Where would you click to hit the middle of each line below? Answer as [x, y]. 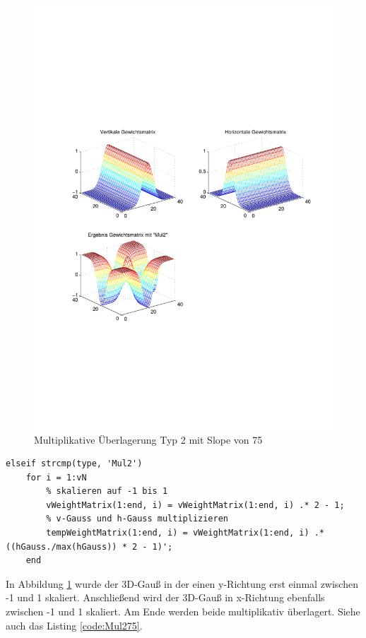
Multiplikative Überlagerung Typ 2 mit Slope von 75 [148, 439]
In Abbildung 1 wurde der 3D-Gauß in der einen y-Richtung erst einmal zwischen [182, 583]
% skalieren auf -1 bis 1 [107, 491]
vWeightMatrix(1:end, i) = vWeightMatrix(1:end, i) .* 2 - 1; [195, 505]
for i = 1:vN [56, 477]
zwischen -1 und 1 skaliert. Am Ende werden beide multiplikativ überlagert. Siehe [183, 612]
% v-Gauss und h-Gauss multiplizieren [137, 519]
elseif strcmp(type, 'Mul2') [74, 464]
